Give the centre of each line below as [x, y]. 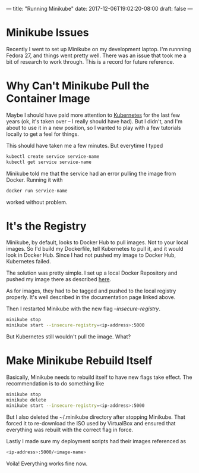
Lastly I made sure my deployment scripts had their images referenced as [96, 441]
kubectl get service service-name [49, 162]
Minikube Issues [48, 33]
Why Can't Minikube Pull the [78, 86]
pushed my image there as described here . [59, 279]
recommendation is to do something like [55, 384]
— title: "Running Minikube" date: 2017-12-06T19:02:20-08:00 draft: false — [99, 9]
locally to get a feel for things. [42, 134]
